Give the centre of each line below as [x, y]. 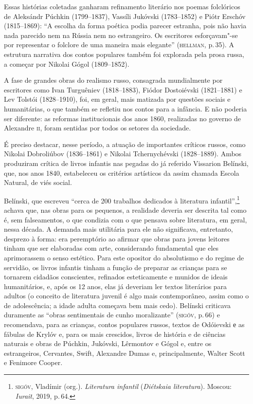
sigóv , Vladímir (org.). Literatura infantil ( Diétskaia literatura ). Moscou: [123, 386]
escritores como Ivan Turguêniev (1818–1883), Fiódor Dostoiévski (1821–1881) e [123, 89]
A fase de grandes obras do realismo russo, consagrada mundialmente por [113, 80]
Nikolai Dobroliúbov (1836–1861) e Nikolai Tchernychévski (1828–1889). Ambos [123, 154]
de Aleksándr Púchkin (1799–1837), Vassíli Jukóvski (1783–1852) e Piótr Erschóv [125, 16]
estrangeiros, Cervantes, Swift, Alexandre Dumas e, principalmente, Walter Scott [125, 353]
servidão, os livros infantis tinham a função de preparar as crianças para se [116, 267]
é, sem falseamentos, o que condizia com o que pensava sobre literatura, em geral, [126, 219]
